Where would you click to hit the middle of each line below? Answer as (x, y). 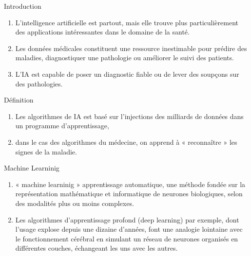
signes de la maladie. (46, 151)
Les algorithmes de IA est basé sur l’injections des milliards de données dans (129, 116)
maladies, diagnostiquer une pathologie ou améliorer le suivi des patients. (125, 58)
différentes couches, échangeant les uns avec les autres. (97, 248)
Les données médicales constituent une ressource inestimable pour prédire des (131, 48)
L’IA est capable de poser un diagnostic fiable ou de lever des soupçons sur (127, 74)
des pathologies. (39, 83)
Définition (19, 100)
